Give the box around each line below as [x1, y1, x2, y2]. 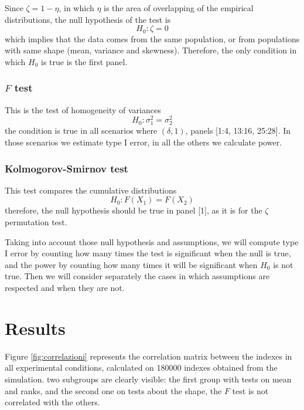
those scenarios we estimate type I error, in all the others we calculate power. [5, 136, 282, 148]
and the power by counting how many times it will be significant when [5, 258, 258, 270]
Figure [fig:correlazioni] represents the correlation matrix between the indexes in [5, 350, 292, 362]
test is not [232, 384, 269, 397]
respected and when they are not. [5, 282, 125, 294]
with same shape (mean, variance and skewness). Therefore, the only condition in [5, 44, 297, 56]
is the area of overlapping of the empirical [104, 2, 254, 13]
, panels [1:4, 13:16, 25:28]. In [185, 124, 291, 137]
